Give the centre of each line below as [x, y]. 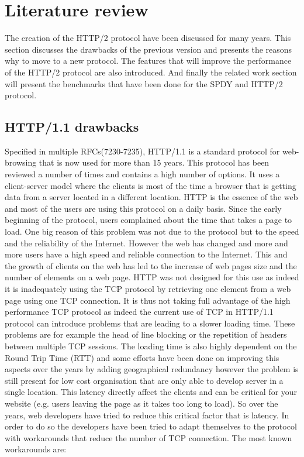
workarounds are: [36, 449]
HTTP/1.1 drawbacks [72, 127]
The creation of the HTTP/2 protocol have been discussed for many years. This [148, 38]
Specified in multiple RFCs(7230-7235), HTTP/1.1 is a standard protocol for [142, 151]
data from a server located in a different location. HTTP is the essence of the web [151, 197]
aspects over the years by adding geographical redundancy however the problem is [152, 369]
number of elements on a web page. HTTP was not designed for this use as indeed [152, 277]
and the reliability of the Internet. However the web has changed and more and [146, 243]
